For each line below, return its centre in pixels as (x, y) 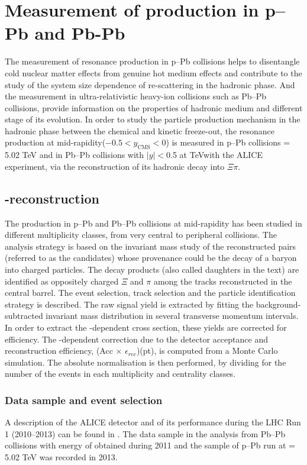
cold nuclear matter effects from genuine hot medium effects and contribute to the (153, 72)
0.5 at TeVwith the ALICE (215, 155)
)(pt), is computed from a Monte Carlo (207, 351)
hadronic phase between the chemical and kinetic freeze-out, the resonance (140, 130)
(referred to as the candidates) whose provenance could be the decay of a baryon (151, 258)
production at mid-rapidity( (55, 142)
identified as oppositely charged (62, 281)
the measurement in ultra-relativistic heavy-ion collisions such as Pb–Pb (135, 96)
